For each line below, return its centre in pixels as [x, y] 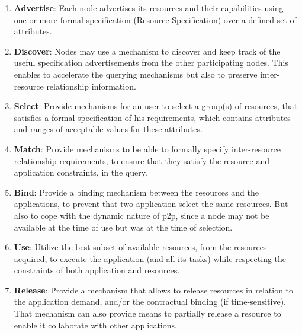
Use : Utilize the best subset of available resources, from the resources [140, 247]
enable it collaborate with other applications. [95, 325]
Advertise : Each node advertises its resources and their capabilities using [149, 8]
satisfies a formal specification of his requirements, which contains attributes [152, 117]
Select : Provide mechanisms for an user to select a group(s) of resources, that [156, 106]
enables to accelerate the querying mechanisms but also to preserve [136, 74]
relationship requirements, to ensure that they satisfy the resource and [142, 160]
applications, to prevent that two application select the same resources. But [151, 204]
